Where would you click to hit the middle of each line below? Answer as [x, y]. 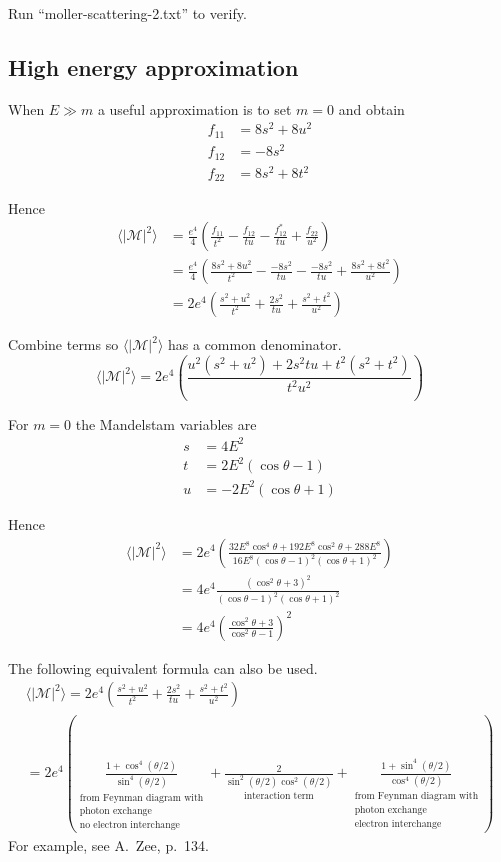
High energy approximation [153, 66]
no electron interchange [129, 825]
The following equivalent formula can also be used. [163, 667]
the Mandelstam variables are [166, 423]
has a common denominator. [255, 344]
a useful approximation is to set [194, 108]
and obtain [371, 108]
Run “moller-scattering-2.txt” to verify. [127, 13]
